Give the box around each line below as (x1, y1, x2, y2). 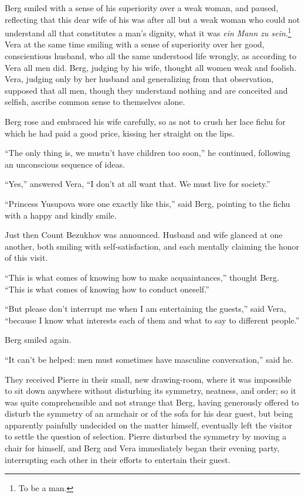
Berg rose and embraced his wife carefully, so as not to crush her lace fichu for (5, 115, 286, 127)
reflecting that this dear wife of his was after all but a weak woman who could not (5, 13, 300, 25)
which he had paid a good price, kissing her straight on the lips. (5, 127, 235, 139)
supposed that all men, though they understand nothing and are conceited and (5, 84, 288, 96)
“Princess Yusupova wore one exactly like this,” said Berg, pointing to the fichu (5, 197, 290, 209)
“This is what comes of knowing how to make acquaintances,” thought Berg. (5, 271, 279, 283)
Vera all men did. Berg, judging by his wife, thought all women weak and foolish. (5, 61, 297, 73)
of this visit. (5, 251, 48, 264)
